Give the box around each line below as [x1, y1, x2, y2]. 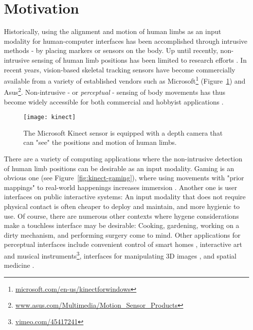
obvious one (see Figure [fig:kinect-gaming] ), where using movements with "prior [4, 173, 244, 183]
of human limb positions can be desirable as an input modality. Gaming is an [4, 163, 235, 173]
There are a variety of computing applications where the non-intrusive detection [4, 154, 242, 164]
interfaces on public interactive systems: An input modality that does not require [4, 191, 246, 202]
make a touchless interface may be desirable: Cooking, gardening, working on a [4, 220, 239, 230]
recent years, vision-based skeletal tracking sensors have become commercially [4, 64, 235, 74]
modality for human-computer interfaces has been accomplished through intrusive [4, 35, 248, 46]
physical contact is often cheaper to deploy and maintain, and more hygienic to [4, 201, 240, 211]
